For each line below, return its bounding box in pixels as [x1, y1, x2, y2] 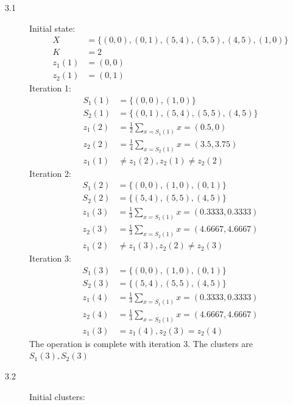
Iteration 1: [29, 82, 71, 95]
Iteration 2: [29, 167, 71, 179]
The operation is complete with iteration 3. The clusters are [29, 337, 253, 349]
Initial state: [29, 21, 76, 34]
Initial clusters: [29, 390, 85, 403]
